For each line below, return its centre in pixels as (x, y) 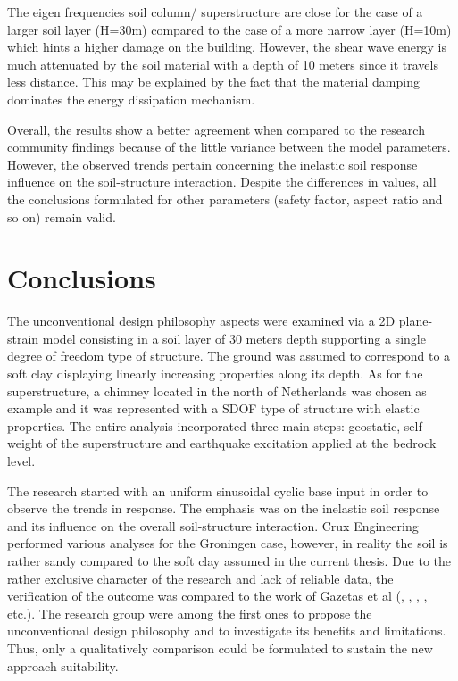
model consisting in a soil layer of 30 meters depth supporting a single (234, 338)
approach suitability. (63, 665)
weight (25, 443)
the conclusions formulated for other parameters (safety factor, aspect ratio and (225, 199)
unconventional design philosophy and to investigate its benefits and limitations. (227, 631)
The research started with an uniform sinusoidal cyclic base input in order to (218, 490)
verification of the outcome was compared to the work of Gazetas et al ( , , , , (217, 596)
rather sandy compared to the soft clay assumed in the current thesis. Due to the (229, 560)
